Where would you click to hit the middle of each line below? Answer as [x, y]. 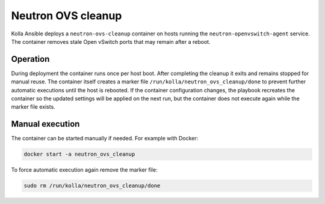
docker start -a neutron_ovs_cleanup [79, 154]
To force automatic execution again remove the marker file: [84, 170]
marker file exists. [33, 107]
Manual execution [45, 124]
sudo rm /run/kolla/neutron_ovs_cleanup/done [92, 186]
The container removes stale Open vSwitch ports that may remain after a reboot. [111, 41]
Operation [30, 59]
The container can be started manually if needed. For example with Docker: [105, 139]
